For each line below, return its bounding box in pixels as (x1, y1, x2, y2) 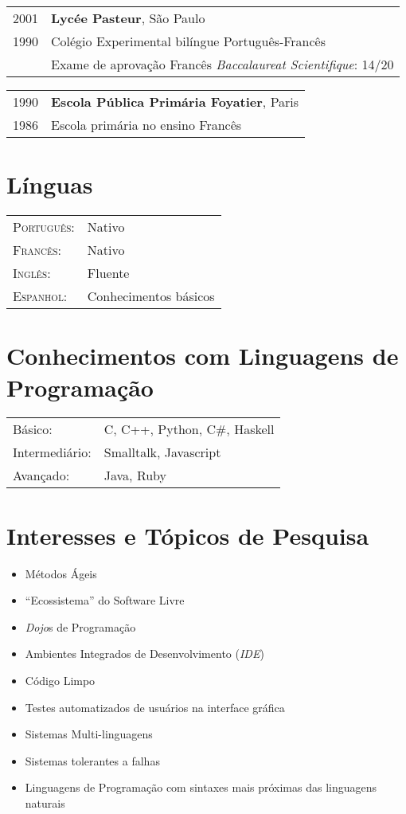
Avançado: (13, 466, 70, 485)
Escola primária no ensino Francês (51, 115, 242, 134)
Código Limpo (25, 671, 96, 688)
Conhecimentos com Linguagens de (6, 339, 399, 372)
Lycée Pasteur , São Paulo (51, 9, 205, 27)
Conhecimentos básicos (87, 287, 215, 306)
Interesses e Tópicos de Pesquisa (6, 519, 369, 551)
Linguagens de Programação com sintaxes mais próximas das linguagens (25, 779, 377, 796)
